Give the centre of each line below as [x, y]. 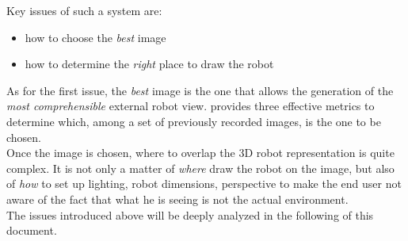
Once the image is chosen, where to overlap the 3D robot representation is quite [200, 153]
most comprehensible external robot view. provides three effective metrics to [191, 106]
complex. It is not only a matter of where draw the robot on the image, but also [200, 168]
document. [32, 230]
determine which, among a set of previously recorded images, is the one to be [194, 121]
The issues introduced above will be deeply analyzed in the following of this [190, 214]
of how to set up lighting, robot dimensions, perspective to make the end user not [204, 184]
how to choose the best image [95, 37]
